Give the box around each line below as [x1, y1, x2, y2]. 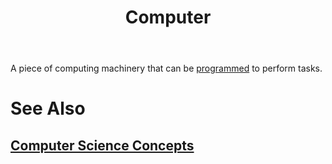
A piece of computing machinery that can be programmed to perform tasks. [10, 62, 323, 75]
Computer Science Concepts [10, 137, 195, 154]
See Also [10, 97, 86, 120]
